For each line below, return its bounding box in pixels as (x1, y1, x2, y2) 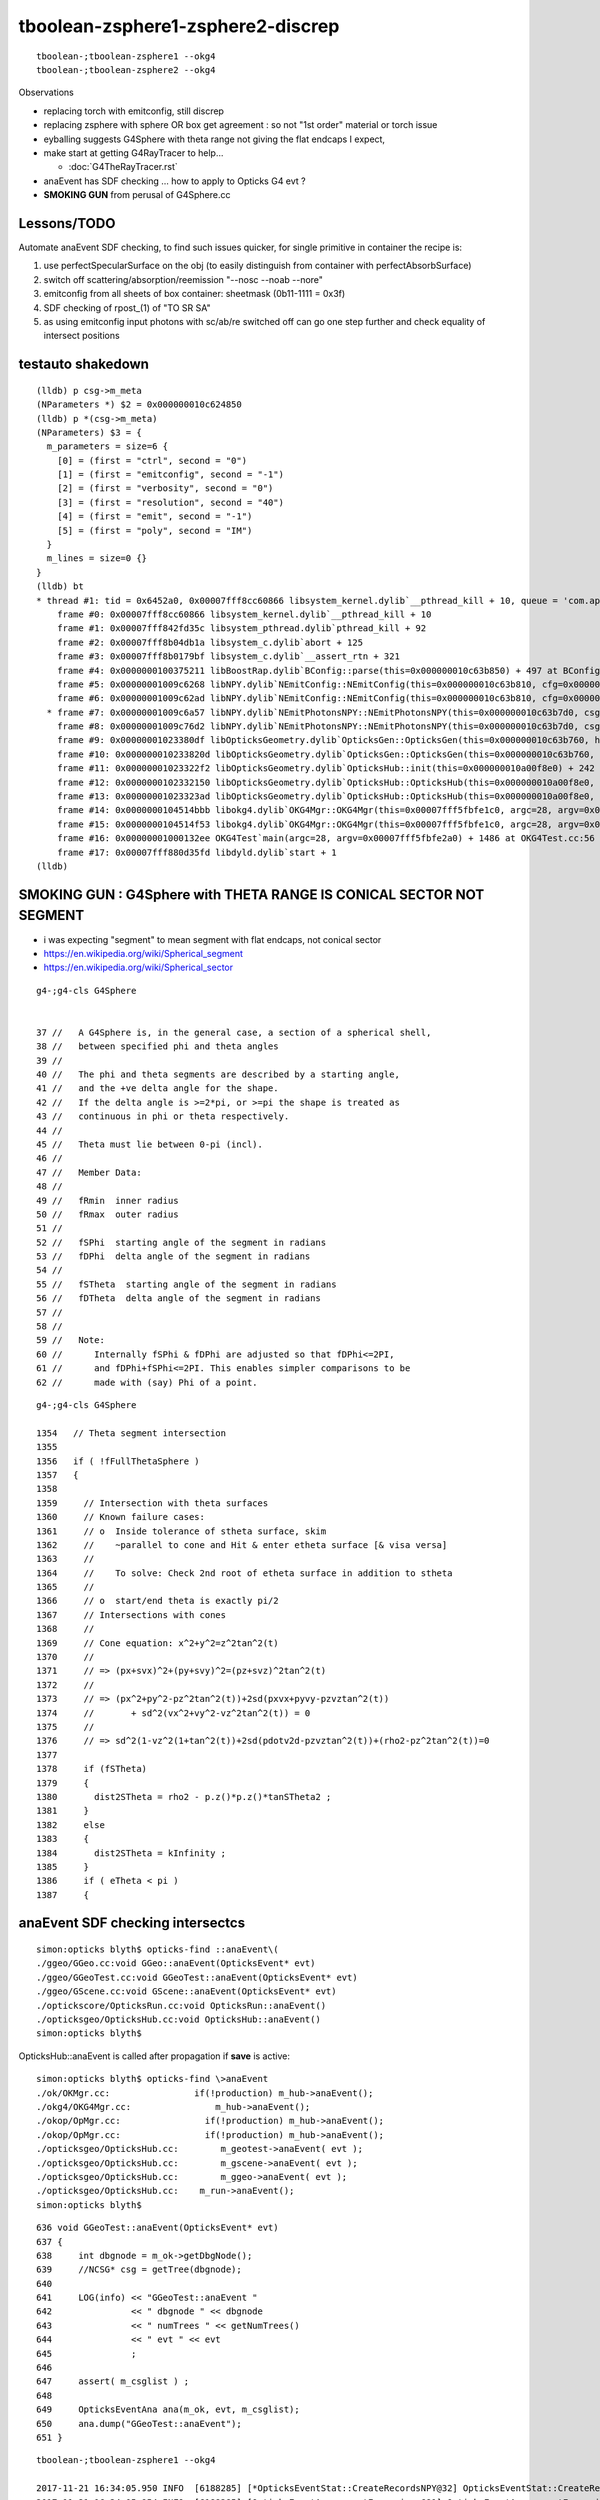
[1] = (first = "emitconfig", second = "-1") (56, 469, 285, 480)
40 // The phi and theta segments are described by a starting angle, (36, 1069, 400, 1080)
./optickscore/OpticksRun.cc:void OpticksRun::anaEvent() (36, 2000, 327, 2011)
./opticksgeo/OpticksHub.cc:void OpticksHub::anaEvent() (36, 2014, 322, 2025)
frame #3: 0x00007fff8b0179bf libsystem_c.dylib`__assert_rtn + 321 (56, 651, 400, 662)
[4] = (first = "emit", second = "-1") (56, 511, 253, 522)
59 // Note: (36, 1335, 105, 1346)
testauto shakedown (18, 356, 150, 373)
